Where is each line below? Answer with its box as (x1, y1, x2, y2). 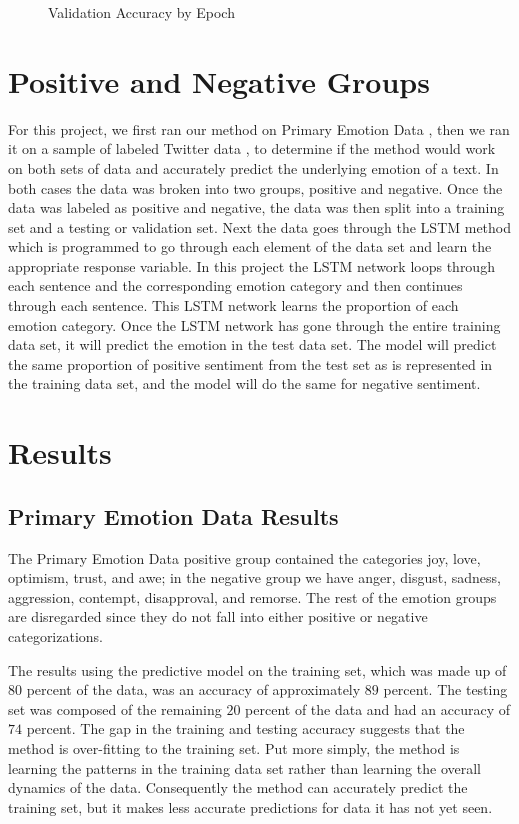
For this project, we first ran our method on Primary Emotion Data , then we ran (8, 118, 510, 139)
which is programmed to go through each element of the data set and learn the (8, 236, 492, 257)
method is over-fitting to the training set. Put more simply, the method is (8, 737, 460, 758)
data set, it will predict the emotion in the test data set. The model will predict (8, 334, 497, 355)
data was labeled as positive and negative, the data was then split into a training (8, 197, 505, 218)
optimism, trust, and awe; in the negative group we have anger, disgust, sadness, (8, 567, 501, 588)
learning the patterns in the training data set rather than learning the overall (8, 757, 481, 778)
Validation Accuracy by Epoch (48, 2, 235, 22)
